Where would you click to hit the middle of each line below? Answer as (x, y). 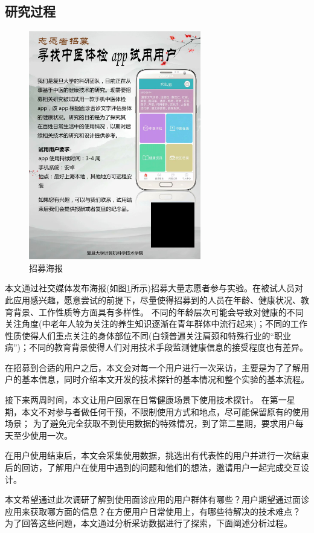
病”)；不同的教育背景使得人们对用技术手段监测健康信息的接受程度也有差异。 (157, 347)
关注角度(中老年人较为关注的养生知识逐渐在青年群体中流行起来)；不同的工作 (156, 324)
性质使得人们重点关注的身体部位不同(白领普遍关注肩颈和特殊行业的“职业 (148, 335)
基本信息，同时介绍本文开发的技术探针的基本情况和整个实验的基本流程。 (165, 379)
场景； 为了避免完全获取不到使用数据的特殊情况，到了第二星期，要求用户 (150, 423)
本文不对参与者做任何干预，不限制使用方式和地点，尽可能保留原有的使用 (165, 411)
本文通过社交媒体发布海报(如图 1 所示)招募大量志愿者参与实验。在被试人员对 (154, 288)
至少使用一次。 (43, 435)
